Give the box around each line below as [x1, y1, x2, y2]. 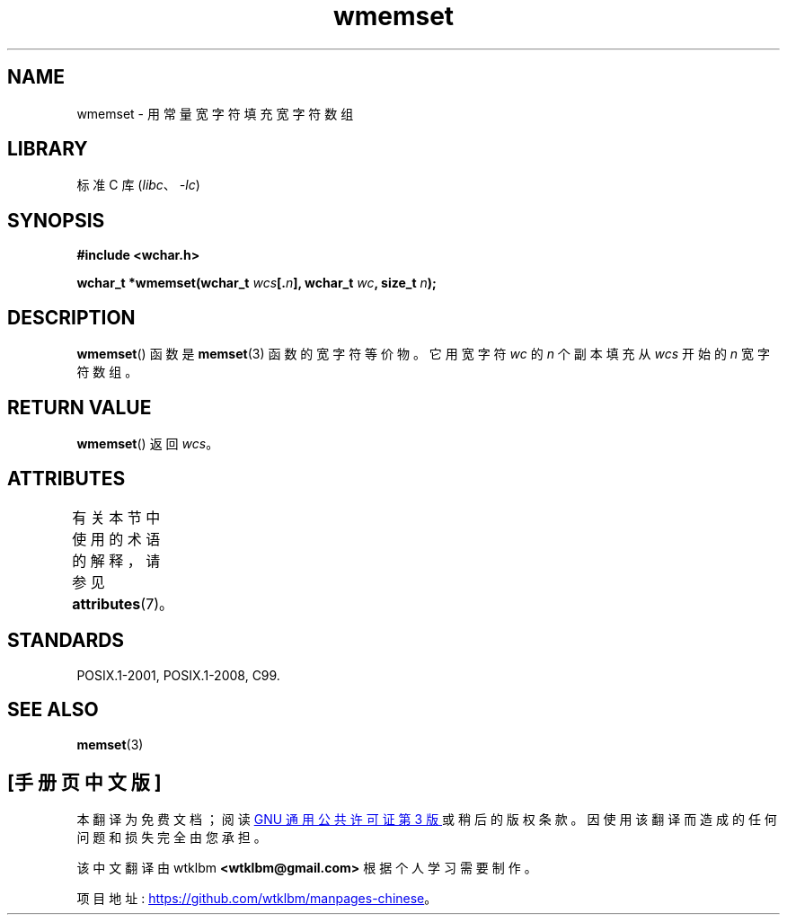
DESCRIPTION [7, 306, 136, 329]
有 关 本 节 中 [72, 508, 161, 527]
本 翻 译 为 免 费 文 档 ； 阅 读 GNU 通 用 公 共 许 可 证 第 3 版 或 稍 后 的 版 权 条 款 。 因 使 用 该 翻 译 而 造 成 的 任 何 [76, 811, 777, 828]
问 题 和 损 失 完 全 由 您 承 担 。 [76, 829, 267, 846]
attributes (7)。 [72, 594, 174, 613]
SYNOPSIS [7, 208, 105, 232]
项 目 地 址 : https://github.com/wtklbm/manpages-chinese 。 [76, 891, 438, 907]
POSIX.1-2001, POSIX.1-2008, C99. [76, 667, 280, 683]
